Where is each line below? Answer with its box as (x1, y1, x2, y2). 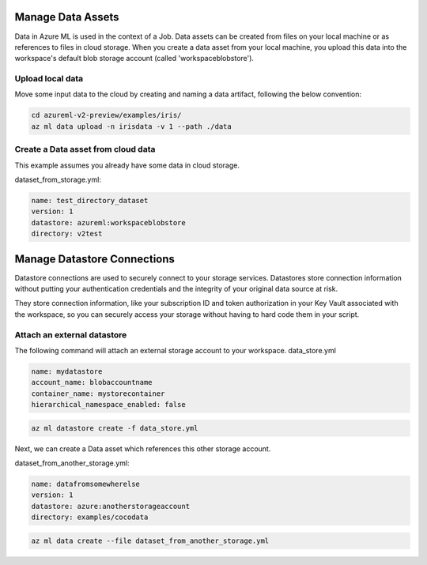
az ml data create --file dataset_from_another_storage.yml (31, 536, 270, 545)
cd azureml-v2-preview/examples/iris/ (31, 111, 182, 120)
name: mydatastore (31, 367, 103, 375)
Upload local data (14, 73, 84, 85)
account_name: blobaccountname (31, 378, 153, 387)
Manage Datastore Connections (14, 252, 176, 266)
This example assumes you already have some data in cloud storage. (14, 160, 240, 170)
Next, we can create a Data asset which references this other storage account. (14, 443, 271, 454)
